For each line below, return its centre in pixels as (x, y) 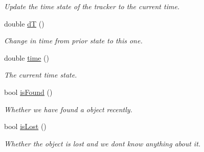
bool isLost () (25, 126)
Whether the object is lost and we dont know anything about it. (103, 143)
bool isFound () (28, 92)
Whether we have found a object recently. (68, 109)
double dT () (24, 23)
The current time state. (41, 75)
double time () (27, 57)
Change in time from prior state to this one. (73, 41)
